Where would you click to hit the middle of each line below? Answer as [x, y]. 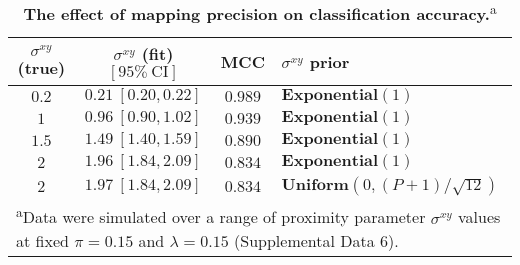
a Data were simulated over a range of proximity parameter [221, 215]
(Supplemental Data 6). [316, 240]
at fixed [42, 240]
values [479, 217]
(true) [41, 67]
